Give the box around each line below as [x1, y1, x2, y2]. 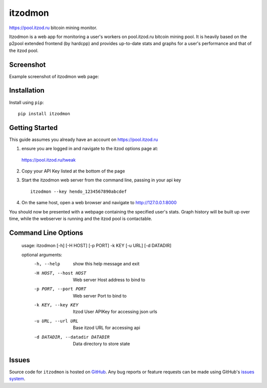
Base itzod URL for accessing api [73, 325, 140, 331]
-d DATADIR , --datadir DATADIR [34, 334, 110, 340]
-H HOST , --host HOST [34, 270, 87, 276]
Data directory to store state [73, 341, 131, 347]
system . [9, 376, 26, 382]
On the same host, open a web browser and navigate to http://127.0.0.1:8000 [21, 200, 177, 206]
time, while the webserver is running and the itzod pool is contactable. [9, 216, 153, 221]
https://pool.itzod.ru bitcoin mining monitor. [9, 25, 97, 31]
